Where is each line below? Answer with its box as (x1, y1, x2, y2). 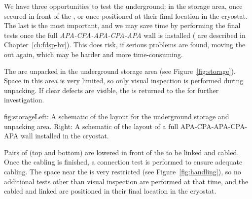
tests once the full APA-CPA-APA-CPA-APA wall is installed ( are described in (4, 30, 246, 40)
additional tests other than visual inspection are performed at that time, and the (4, 176, 249, 186)
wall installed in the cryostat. (21, 131, 109, 141)
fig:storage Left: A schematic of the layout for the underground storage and (4, 111, 229, 121)
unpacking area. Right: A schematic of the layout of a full (4, 121, 179, 131)
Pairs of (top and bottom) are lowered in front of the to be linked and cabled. (4, 147, 239, 157)
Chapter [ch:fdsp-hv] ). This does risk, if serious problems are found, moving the (4, 39, 246, 50)
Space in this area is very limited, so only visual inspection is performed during (4, 75, 244, 86)
